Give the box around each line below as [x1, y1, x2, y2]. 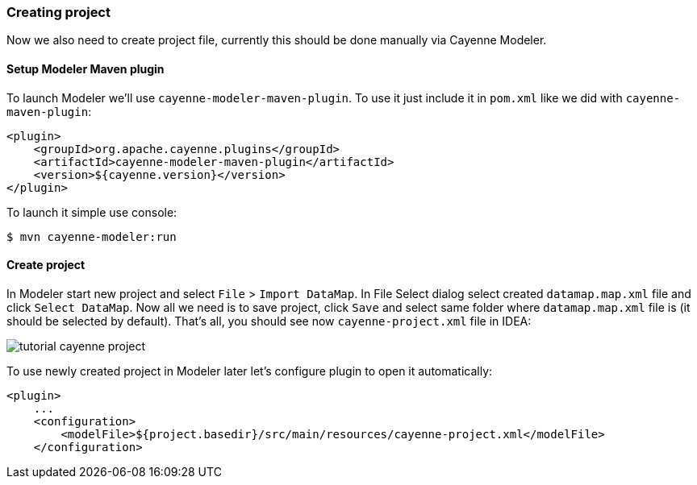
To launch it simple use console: [6, 205, 177, 219]
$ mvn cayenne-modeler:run [6, 230, 177, 243]
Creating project [6, 4, 111, 20]
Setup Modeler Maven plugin [6, 61, 165, 76]
